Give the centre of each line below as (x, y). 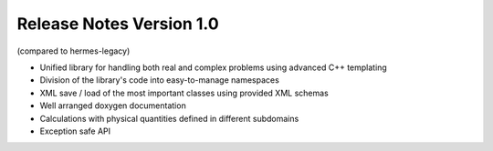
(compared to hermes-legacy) (73, 51)
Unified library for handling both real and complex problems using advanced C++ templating (213, 67)
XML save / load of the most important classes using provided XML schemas (184, 93)
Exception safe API (75, 131)
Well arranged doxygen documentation (113, 106)
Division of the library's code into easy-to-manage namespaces (160, 80)
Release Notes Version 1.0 (118, 24)
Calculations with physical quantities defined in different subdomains (169, 118)
